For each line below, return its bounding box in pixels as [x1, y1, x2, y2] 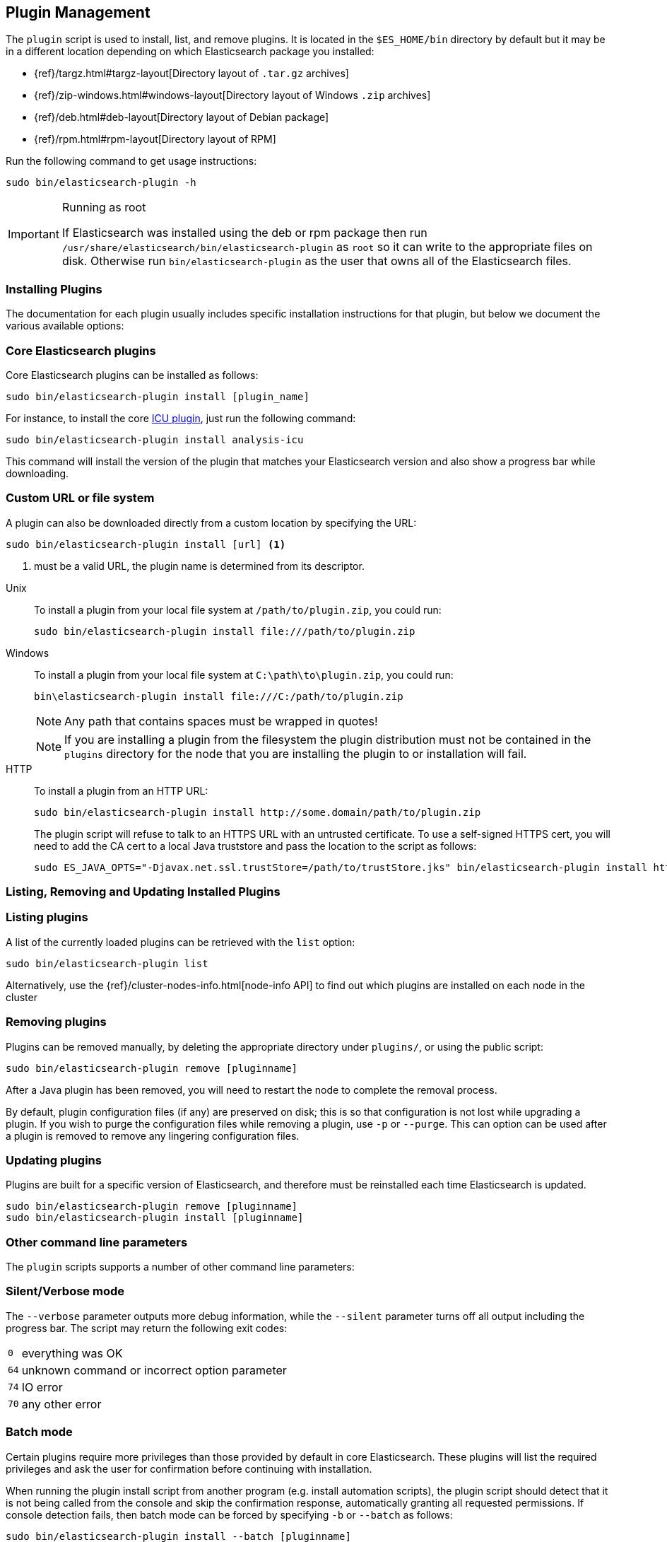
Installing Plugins [6, 281, 102, 296]
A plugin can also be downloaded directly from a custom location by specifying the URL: [6, 516, 417, 529]
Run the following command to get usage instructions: [6, 155, 257, 168]
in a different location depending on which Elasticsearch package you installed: [6, 45, 374, 58]
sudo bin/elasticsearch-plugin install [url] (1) [6, 538, 286, 550]
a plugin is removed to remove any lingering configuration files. [6, 1129, 300, 1142]
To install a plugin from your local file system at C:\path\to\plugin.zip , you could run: [34, 668, 454, 681]
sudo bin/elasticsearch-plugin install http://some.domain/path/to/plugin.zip [34, 806, 481, 818]
